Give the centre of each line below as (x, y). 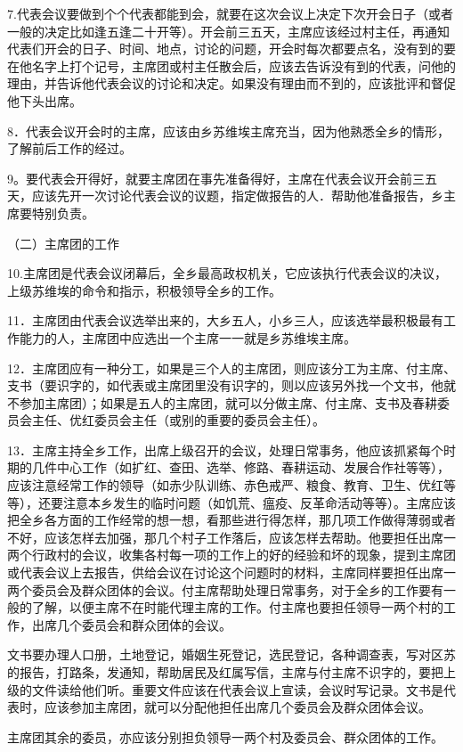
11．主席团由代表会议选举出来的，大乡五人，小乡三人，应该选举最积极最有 (225, 320)
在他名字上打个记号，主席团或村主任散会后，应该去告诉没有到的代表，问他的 (231, 65)
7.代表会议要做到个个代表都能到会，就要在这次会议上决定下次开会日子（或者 (230, 13)
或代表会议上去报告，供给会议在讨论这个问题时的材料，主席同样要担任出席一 (231, 572)
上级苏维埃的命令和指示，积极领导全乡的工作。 (144, 290)
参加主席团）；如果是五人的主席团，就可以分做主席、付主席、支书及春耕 (228, 402)
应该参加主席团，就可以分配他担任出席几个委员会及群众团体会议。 (237, 707)
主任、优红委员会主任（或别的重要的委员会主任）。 (178, 420)
